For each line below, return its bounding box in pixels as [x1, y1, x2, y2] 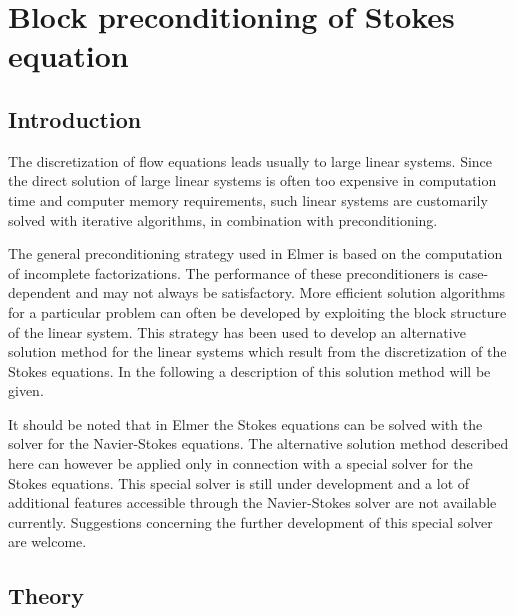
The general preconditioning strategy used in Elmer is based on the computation [8, 243, 503, 264]
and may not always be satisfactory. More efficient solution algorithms [75, 282, 506, 303]
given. [8, 380, 44, 401]
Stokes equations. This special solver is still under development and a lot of [8, 472, 470, 493]
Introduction [8, 103, 142, 134]
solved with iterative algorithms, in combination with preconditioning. [8, 209, 438, 230]
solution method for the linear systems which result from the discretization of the [8, 341, 507, 362]
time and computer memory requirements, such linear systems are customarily [8, 189, 488, 210]
